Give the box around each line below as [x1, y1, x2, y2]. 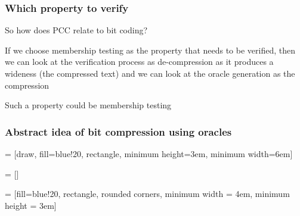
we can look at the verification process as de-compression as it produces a [5, 55, 274, 68]
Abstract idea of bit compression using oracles [5, 124, 232, 139]
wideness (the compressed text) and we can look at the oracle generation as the [5, 67, 295, 79]
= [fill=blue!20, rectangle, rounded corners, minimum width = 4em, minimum [5, 187, 290, 200]
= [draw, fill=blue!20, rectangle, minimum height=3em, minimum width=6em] [5, 148, 293, 159]
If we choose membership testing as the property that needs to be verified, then [5, 43, 296, 56]
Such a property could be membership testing [5, 99, 172, 111]
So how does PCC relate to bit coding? [5, 24, 148, 36]
